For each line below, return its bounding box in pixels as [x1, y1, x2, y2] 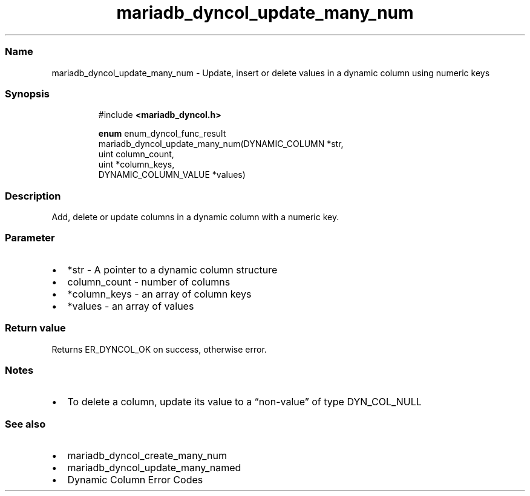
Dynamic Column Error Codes [67, 474, 203, 486]
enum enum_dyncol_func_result [98, 128, 226, 139]
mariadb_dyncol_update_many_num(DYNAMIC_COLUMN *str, [98, 139, 344, 149]
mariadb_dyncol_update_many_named [67, 462, 241, 474]
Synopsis [5, 87, 50, 100]
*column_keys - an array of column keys [67, 287, 252, 300]
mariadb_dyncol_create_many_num [67, 449, 227, 462]
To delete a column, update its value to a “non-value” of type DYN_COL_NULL [67, 396, 422, 408]
